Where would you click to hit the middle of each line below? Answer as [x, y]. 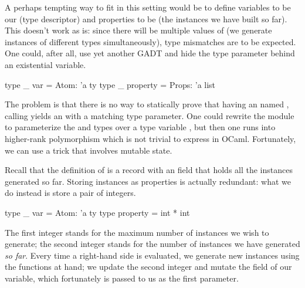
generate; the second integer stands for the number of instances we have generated [152, 244]
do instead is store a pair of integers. [70, 193]
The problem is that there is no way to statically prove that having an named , [147, 104]
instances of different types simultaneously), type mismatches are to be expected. [150, 41]
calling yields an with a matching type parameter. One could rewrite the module [150, 115]
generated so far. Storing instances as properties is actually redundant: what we [148, 181]
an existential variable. [45, 64]
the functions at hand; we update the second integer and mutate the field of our [148, 267]
